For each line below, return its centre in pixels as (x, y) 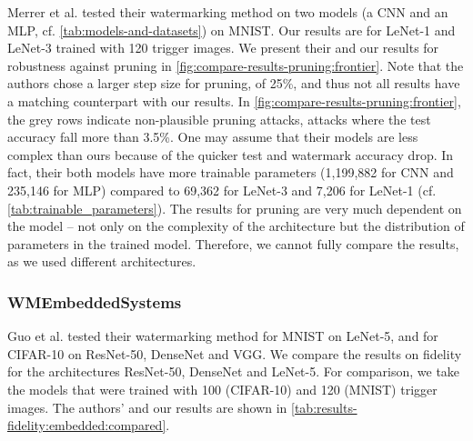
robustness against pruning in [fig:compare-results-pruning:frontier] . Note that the (236, 65)
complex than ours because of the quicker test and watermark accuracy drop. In (231, 154)
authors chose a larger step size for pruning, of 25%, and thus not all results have (234, 83)
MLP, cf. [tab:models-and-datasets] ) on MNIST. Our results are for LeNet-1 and (231, 30)
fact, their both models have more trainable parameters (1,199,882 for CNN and (231, 172)
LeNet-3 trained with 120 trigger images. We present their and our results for (223, 48)
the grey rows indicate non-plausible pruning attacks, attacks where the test (219, 119)
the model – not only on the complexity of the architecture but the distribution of (236, 226)
